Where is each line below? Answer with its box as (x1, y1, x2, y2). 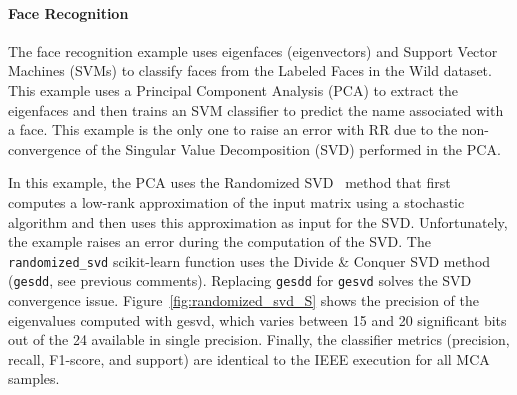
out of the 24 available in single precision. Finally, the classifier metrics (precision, (8, 329, 510, 350)
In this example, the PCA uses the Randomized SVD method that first (8, 172, 451, 193)
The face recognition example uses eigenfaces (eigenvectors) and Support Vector (8, 40, 498, 61)
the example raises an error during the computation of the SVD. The (8, 231, 431, 252)
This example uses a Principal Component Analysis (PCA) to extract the (8, 79, 459, 100)
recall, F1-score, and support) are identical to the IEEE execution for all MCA (8, 348, 490, 369)
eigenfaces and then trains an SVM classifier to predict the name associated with (8, 99, 504, 120)
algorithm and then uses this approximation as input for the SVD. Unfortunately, (8, 211, 508, 232)
